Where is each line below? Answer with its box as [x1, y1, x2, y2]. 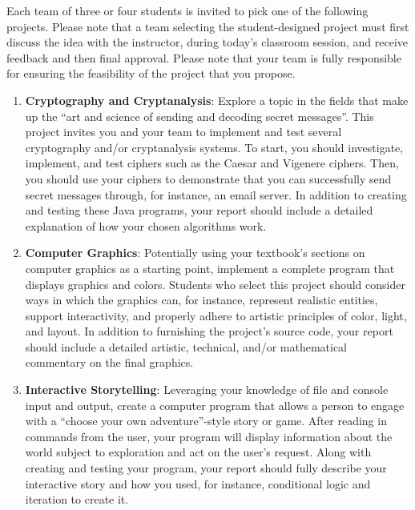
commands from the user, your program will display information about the [25, 428, 393, 444]
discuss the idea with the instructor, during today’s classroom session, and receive [6, 34, 409, 50]
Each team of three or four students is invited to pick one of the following [6, 2, 369, 18]
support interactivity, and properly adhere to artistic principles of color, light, [25, 307, 407, 323]
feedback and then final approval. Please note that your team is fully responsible [6, 49, 401, 66]
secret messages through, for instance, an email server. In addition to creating [25, 186, 407, 203]
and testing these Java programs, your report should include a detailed [25, 202, 373, 219]
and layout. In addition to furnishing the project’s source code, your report [25, 323, 393, 339]
